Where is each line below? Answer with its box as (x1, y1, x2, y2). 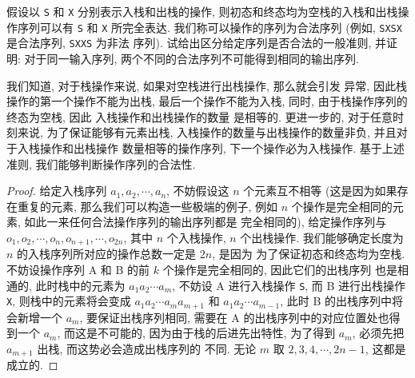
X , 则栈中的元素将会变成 (6, 292, 131, 309)
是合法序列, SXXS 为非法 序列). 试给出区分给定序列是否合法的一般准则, (6, 34, 372, 51)
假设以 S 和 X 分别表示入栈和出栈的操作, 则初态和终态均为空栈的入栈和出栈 (6, 3, 398, 19)
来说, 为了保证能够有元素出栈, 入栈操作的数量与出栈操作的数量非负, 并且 (17, 124, 397, 141)
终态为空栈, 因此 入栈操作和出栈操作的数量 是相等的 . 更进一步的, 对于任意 (6, 108, 393, 125)
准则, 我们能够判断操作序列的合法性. (6, 155, 196, 172)
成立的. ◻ (6, 356, 58, 373)
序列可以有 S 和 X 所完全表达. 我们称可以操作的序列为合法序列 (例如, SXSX (17, 18, 402, 35)
